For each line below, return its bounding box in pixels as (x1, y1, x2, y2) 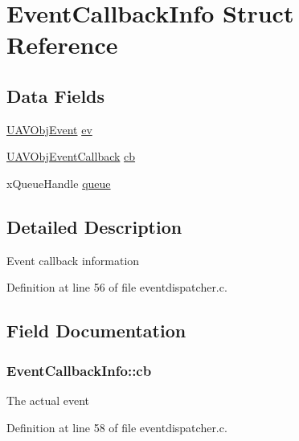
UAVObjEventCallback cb (6, 148, 136, 165)
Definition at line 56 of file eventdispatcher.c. (6, 279, 227, 296)
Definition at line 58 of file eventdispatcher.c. (6, 419, 227, 435)
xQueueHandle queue (6, 174, 111, 191)
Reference (6, 28, 118, 61)
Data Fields (6, 83, 105, 108)
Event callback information (6, 251, 140, 268)
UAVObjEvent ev (6, 120, 92, 137)
